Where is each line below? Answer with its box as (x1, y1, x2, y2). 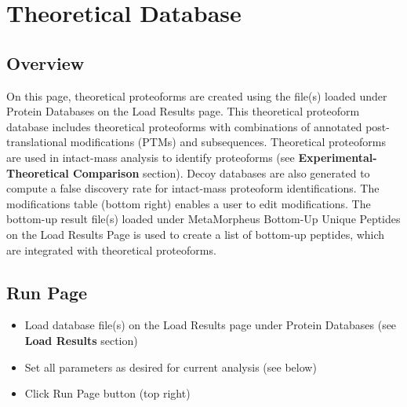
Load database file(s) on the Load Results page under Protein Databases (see (24, 317, 397, 333)
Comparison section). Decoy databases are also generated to (73, 164, 370, 181)
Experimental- (298, 148, 377, 165)
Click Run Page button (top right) (24, 385, 191, 401)
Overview (6, 50, 85, 75)
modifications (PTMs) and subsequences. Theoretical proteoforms (70, 134, 386, 150)
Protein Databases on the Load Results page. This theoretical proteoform (6, 103, 360, 119)
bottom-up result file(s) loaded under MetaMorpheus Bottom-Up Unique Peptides (6, 211, 401, 227)
